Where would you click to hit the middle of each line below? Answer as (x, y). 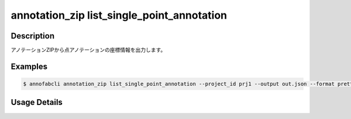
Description (33, 36)
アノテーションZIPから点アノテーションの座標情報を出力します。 (88, 50)
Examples (29, 66)
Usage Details (37, 102)
